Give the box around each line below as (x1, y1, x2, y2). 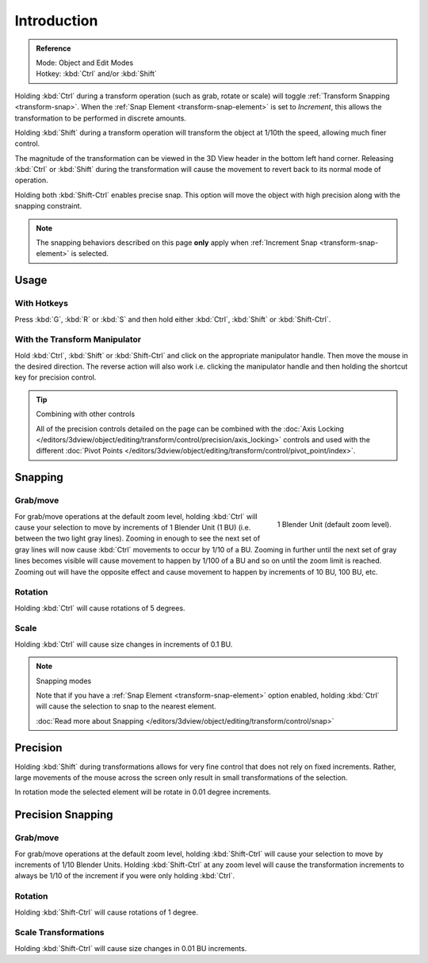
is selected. (71, 249, 109, 258)
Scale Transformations (14, 927, 105, 938)
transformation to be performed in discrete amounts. (14, 113, 186, 123)
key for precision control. (14, 373, 97, 382)
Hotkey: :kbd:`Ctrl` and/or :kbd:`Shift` (36, 69, 158, 78)
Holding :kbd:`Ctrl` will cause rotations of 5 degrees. (14, 603, 185, 613)
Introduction (14, 12, 98, 29)
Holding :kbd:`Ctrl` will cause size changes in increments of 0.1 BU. (14, 639, 233, 649)
